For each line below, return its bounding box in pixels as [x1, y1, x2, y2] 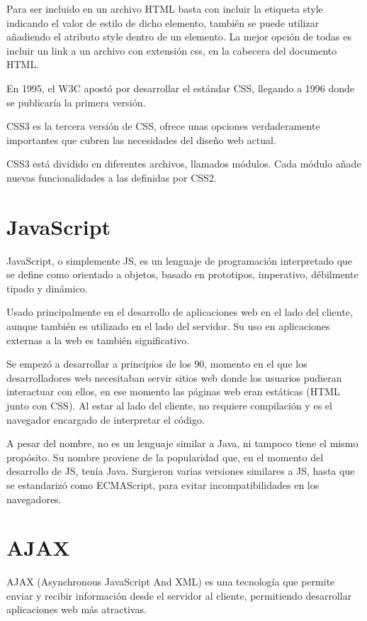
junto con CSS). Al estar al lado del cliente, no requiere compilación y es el [6, 398, 332, 412]
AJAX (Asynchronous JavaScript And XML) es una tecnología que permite [6, 574, 335, 589]
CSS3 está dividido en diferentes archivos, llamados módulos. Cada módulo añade [6, 156, 361, 171]
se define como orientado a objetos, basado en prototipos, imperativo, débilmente [6, 267, 358, 282]
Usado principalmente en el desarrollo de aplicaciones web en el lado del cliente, [6, 304, 353, 319]
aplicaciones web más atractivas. [6, 602, 147, 617]
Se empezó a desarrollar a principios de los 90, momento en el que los [6, 356, 307, 371]
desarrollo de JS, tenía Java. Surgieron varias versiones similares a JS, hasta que [6, 463, 355, 478]
